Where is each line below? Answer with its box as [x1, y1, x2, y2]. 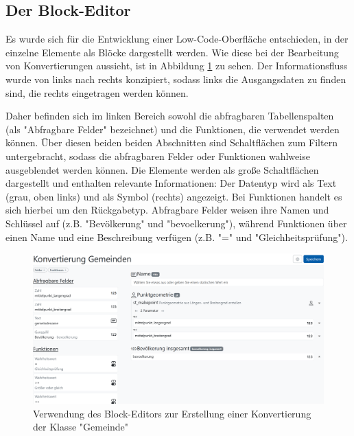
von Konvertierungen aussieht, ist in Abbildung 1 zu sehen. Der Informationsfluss [5, 58, 348, 73]
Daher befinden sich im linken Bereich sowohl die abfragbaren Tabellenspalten [5, 108, 334, 123]
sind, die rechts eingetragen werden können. [5, 85, 189, 100]
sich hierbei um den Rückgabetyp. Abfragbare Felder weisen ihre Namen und [5, 203, 329, 217]
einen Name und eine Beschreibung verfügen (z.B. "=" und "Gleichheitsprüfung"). [5, 229, 348, 244]
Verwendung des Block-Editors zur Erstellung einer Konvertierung [33, 406, 311, 420]
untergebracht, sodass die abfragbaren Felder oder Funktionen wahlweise [5, 148, 310, 163]
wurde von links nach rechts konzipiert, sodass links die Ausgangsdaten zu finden [5, 71, 346, 86]
